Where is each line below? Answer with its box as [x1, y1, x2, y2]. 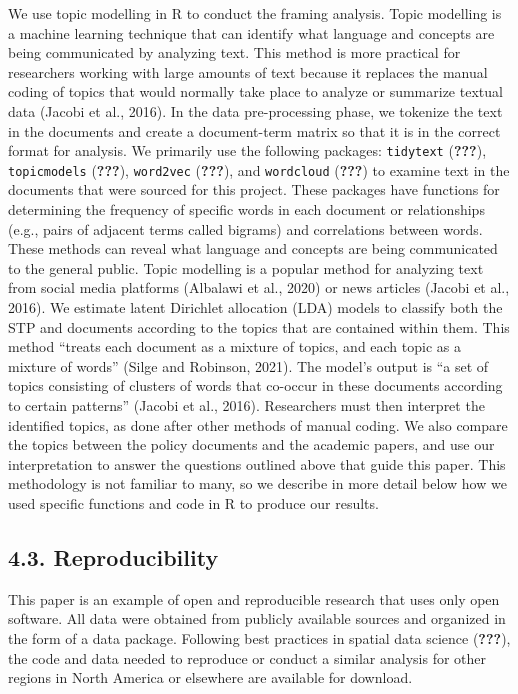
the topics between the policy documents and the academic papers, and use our [8, 434, 495, 455]
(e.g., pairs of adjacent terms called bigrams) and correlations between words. [8, 218, 483, 239]
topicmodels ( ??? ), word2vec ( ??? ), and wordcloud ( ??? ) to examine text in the [8, 159, 510, 180]
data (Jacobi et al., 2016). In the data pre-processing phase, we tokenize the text [8, 100, 503, 121]
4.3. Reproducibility [8, 541, 219, 572]
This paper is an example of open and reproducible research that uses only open [8, 588, 500, 609]
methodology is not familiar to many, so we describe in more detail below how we [8, 473, 507, 494]
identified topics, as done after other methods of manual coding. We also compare [8, 414, 508, 435]
